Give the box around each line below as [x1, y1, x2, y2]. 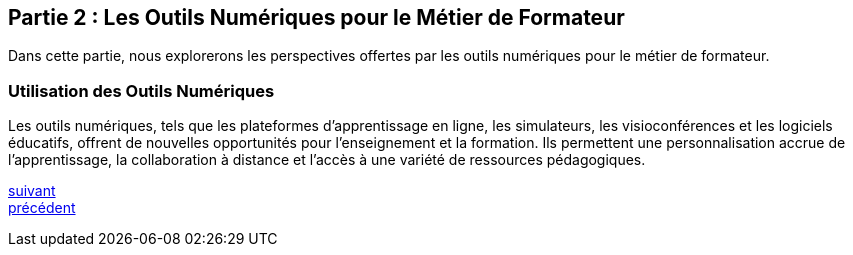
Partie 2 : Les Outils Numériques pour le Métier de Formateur [8, 5, 625, 30]
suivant [8, 182, 56, 200]
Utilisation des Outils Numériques [8, 80, 275, 101]
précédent [8, 199, 76, 217]
